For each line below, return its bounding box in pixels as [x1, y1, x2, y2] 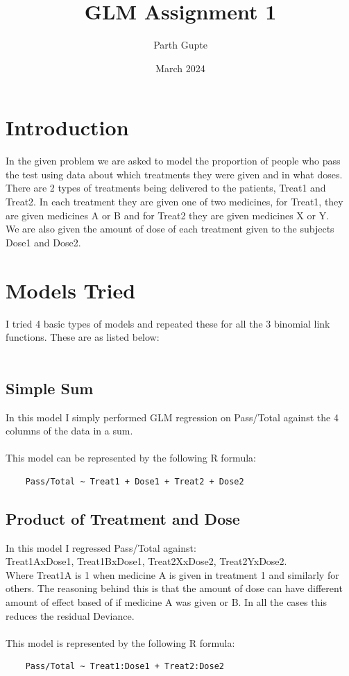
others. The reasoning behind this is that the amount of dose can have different [6, 581, 343, 595]
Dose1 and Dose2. [6, 235, 81, 249]
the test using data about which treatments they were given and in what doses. [6, 167, 343, 181]
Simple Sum [6, 377, 94, 398]
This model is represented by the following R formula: [6, 635, 235, 650]
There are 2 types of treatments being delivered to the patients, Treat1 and [6, 180, 326, 195]
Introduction [6, 113, 129, 142]
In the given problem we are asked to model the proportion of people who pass [6, 153, 341, 168]
